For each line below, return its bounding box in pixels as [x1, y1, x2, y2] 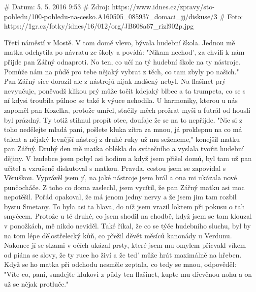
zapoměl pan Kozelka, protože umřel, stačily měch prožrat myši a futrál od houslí [4, 104, 251, 115]
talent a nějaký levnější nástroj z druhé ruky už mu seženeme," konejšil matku [4, 133, 240, 144]
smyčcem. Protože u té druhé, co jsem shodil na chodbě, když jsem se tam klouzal [4, 211, 252, 221]
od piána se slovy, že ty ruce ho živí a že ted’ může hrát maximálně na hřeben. [4, 249, 242, 260]
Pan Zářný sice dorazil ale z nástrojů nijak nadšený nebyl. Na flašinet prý [4, 76, 226, 86]
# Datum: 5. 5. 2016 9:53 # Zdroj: [4, 1, 110, 11]
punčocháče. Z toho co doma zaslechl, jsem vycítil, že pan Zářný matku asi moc [4, 182, 245, 192]
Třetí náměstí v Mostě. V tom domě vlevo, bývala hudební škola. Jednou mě [4, 37, 235, 47]
